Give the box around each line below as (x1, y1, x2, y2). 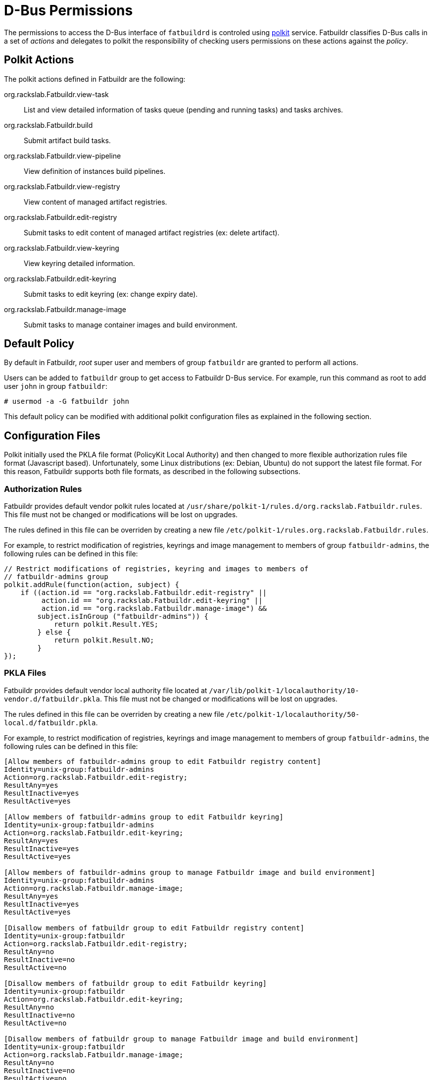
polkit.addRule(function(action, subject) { (4, 581, 180, 589)
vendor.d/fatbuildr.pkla (4, 695, 100, 703)
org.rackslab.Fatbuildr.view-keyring (4, 243, 119, 252)
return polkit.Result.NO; (54, 636, 154, 645)
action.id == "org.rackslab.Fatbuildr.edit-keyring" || (41, 596, 263, 605)
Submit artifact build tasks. (24, 136, 111, 145)
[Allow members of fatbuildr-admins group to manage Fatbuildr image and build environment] (4, 868, 376, 876)
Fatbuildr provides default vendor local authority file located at (4, 686, 207, 695)
